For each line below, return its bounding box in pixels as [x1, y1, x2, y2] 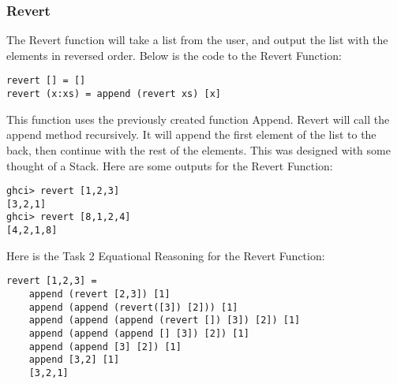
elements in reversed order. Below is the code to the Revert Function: [6, 47, 342, 63]
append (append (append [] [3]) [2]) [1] [28, 327, 249, 339]
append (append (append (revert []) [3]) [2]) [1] [28, 315, 301, 326]
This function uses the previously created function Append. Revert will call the [6, 110, 390, 127]
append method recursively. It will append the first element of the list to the [6, 126, 376, 143]
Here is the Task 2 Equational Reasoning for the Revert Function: [6, 247, 325, 263]
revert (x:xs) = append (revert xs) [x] [6, 88, 222, 100]
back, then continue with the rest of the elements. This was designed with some [6, 141, 391, 158]
